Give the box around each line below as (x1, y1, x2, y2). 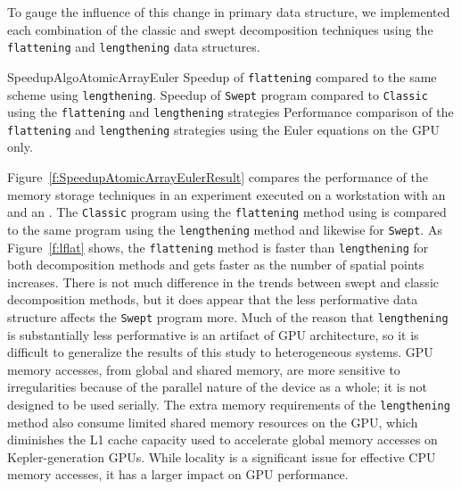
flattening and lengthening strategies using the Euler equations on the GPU (7, 120, 440, 138)
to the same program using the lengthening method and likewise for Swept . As (7, 220, 442, 238)
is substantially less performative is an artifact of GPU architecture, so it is (7, 325, 419, 344)
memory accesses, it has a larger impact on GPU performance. (7, 465, 349, 484)
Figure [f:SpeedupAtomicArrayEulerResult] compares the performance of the (7, 168, 429, 186)
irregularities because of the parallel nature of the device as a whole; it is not (7, 377, 428, 396)
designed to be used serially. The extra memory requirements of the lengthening (7, 395, 450, 414)
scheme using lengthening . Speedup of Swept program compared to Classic (7, 85, 428, 104)
